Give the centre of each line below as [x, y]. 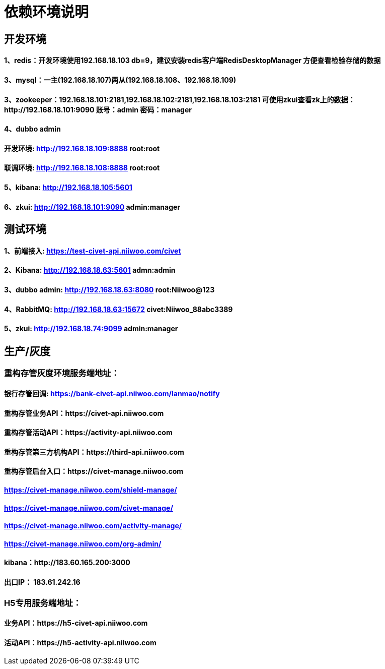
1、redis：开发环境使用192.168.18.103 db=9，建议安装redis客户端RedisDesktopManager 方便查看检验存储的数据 [192, 60]
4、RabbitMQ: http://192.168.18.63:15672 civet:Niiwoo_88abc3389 [119, 309]
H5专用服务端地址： [43, 603]
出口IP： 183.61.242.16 [42, 582]
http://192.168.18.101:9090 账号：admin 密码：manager [98, 109]
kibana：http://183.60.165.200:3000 [67, 563]
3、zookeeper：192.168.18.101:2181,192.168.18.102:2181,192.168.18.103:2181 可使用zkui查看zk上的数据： [180, 99]
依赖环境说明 [47, 12]
